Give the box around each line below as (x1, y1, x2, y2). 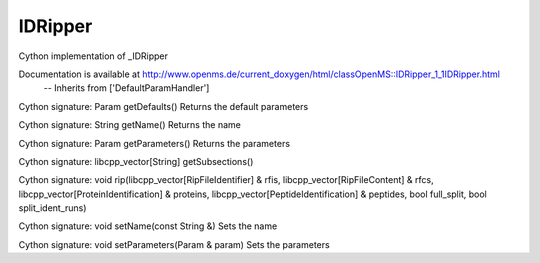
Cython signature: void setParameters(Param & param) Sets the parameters (18, 238, 330, 250)
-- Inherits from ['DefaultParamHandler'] (43, 82, 210, 94)
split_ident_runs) (18, 202, 87, 214)
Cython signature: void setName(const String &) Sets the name (18, 220, 278, 232)
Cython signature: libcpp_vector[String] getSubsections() (18, 155, 254, 167)
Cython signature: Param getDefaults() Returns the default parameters (18, 100, 309, 112)
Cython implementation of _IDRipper (18, 50, 169, 62)
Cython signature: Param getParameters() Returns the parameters (18, 137, 290, 149)
